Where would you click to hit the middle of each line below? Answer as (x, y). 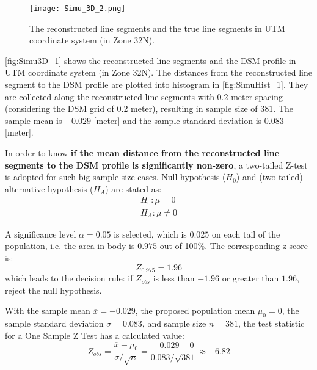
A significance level (41, 234)
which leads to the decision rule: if (69, 278)
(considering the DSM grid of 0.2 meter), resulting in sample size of (131, 108)
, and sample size (174, 323)
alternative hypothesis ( (49, 188)
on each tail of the (246, 234)
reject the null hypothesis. (53, 290)
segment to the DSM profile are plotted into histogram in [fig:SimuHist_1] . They (157, 85)
